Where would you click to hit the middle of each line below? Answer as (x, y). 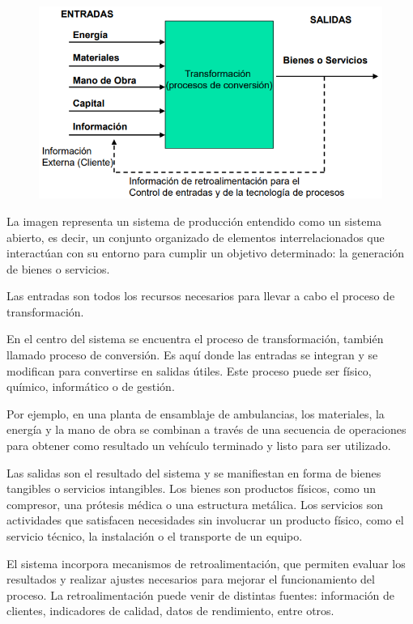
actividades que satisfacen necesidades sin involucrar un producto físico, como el (205, 520)
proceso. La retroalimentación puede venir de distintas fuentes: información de (201, 594)
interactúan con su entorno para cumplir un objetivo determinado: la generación (206, 253)
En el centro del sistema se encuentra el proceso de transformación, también (195, 339)
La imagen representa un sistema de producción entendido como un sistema (194, 221)
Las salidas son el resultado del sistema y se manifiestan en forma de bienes (194, 472)
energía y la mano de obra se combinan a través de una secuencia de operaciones (206, 429)
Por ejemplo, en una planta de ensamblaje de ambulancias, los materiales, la (196, 413)
